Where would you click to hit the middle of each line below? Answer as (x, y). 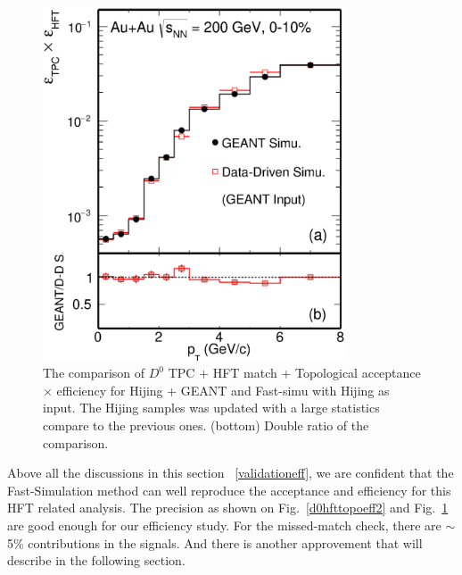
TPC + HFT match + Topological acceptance (294, 373)
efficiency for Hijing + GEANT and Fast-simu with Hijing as (223, 390)
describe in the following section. (96, 560)
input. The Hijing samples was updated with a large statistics (211, 408)
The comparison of (94, 373)
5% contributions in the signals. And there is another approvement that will (215, 542)
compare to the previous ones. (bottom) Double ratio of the (206, 425)
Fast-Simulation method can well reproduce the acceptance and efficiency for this (229, 490)
